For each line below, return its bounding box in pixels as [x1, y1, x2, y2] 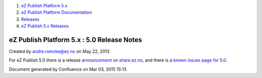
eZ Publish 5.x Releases [21, 23, 69, 29]
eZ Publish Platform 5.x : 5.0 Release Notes [9, 35, 143, 44]
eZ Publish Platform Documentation [21, 10, 92, 16]
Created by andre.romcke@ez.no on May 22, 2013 [9, 48, 110, 54]
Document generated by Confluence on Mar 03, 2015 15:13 [9, 66, 127, 72]
